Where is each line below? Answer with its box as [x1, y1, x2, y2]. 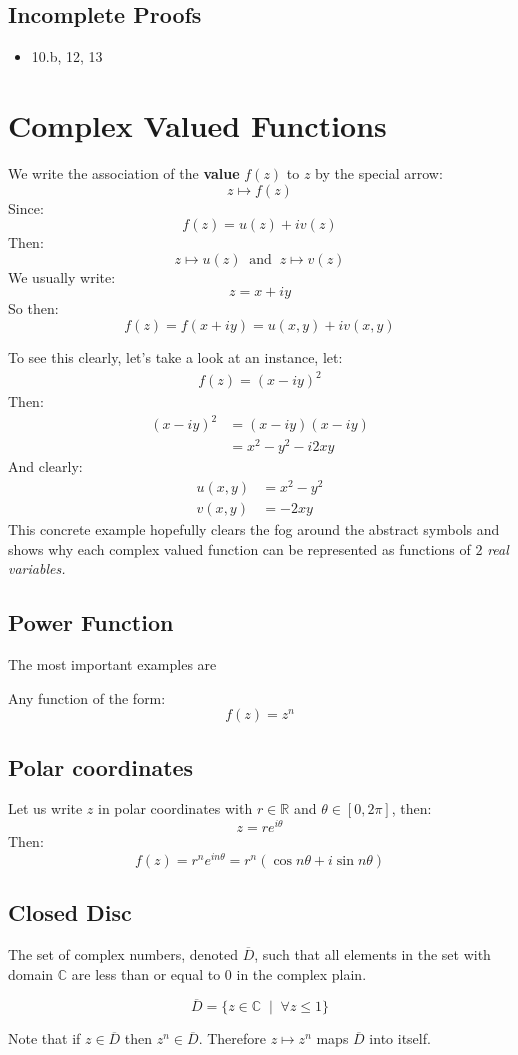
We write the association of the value [8, 162, 240, 183]
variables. [8, 558, 66, 579]
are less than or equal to [71, 963, 221, 984]
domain [8, 963, 54, 984]
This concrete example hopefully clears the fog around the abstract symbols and [8, 518, 500, 539]
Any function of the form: [8, 687, 166, 708]
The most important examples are [8, 653, 217, 674]
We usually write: [8, 266, 116, 287]
